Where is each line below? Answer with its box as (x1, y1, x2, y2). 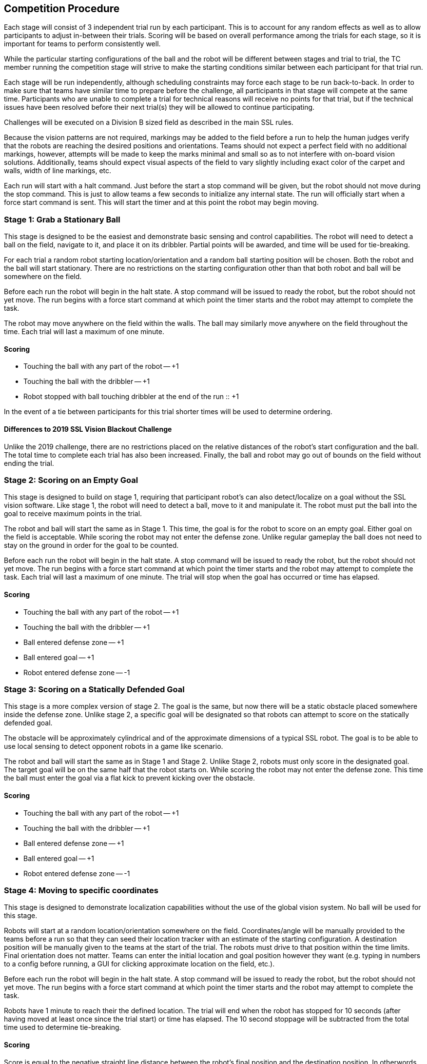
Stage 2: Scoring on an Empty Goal (4, 475, 138, 485)
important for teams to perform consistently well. (4, 40, 161, 48)
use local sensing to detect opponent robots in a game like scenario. (4, 742, 223, 751)
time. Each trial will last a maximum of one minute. (4, 327, 164, 336)
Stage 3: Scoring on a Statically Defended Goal (4, 684, 185, 694)
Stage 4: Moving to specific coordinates (4, 885, 158, 895)
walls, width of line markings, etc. (4, 166, 112, 175)
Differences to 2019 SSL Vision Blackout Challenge (4, 425, 172, 433)
